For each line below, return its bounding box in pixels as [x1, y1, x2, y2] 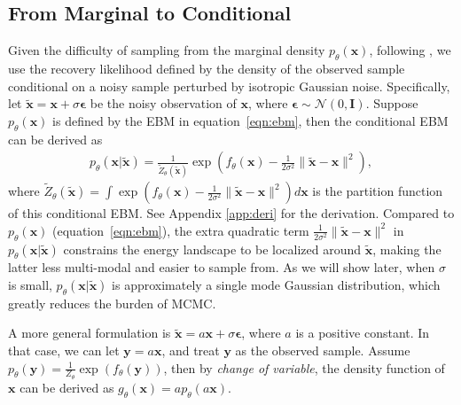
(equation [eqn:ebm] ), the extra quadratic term [52, 221, 309, 239]
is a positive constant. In [295, 323, 430, 342]
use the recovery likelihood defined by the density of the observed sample [8, 59, 405, 77]
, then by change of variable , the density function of [163, 358, 445, 377]
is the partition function [312, 182, 443, 200]
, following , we [369, 41, 451, 59]
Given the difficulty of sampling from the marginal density [8, 41, 325, 59]
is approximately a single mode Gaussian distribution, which [112, 275, 441, 293]
